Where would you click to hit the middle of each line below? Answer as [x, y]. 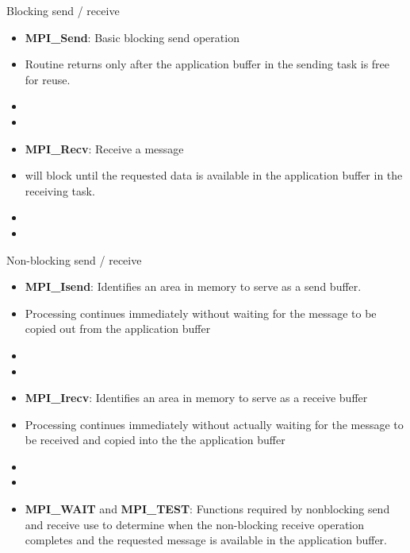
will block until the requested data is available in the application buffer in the [214, 175]
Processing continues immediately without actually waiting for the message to [214, 424]
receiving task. [60, 190]
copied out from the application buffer [118, 329]
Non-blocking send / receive [74, 259]
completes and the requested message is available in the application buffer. [206, 540]
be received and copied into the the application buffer [155, 440]
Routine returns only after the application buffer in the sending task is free [207, 64]
